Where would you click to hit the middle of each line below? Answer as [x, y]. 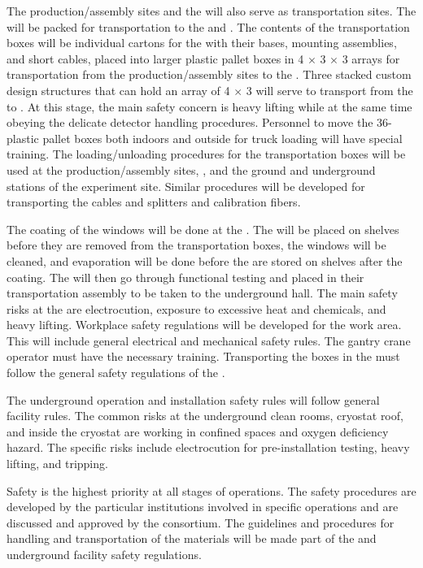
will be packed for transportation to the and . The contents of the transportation [208, 26]
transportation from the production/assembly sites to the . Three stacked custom [209, 74]
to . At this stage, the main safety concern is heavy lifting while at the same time [209, 106]
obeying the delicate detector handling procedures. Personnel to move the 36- [199, 122]
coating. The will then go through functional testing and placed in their [185, 277]
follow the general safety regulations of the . [116, 373]
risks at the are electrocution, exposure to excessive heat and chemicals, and [196, 308]
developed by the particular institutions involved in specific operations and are [203, 507]
